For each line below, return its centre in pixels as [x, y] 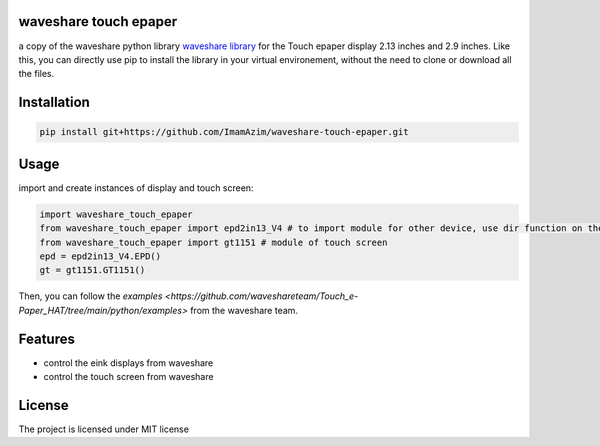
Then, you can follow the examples [90, 296]
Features [46, 338]
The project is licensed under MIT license [104, 429]
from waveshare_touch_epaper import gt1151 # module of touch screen [213, 242]
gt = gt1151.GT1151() [92, 270]
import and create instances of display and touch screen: [136, 187]
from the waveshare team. [244, 310]
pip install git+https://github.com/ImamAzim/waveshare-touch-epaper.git [224, 132]
